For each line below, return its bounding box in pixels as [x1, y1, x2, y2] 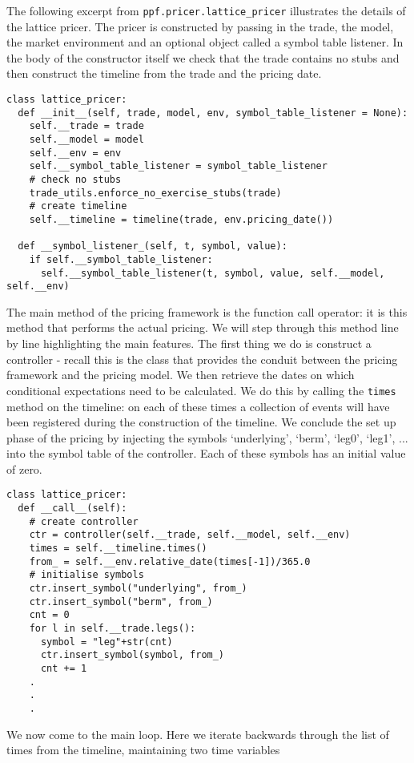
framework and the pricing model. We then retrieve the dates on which [6, 366, 355, 383]
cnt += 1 [40, 663, 87, 674]
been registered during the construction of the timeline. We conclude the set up [6, 414, 396, 430]
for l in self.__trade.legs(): [29, 623, 196, 635]
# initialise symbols [29, 569, 144, 581]
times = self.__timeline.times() [29, 543, 207, 555]
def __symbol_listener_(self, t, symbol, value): [18, 240, 287, 252]
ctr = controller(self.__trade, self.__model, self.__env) [29, 529, 351, 541]
